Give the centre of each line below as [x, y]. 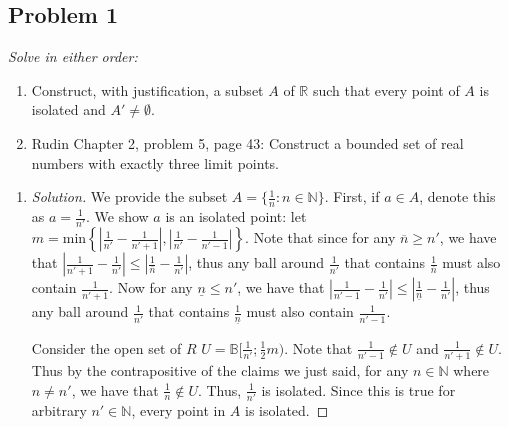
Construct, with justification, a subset [147, 89]
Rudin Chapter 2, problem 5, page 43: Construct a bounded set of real [247, 142]
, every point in [178, 409]
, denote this [457, 196]
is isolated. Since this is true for [358, 389]
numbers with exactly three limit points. [155, 162]
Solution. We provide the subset [129, 196]
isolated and [68, 109]
